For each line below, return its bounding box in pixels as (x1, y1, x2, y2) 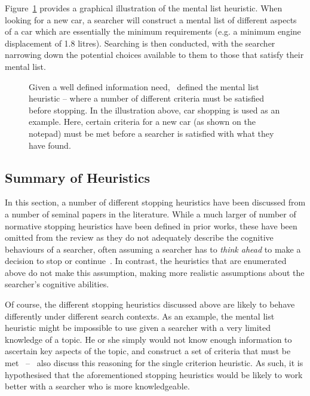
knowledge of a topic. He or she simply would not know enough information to (5, 333, 292, 345)
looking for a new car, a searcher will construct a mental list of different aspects (5, 13, 297, 26)
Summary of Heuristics (5, 168, 150, 186)
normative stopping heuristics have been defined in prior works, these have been (5, 219, 297, 232)
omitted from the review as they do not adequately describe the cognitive (5, 231, 274, 244)
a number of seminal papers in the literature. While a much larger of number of (5, 207, 296, 220)
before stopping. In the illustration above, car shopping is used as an (29, 103, 280, 116)
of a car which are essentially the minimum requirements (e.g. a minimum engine (5, 25, 301, 38)
